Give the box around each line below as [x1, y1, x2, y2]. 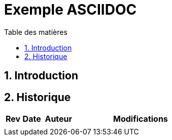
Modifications [113, 114, 168, 124]
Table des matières [4, 27, 67, 36]
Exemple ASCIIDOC [4, 1, 137, 18]
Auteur [45, 114, 73, 124]
